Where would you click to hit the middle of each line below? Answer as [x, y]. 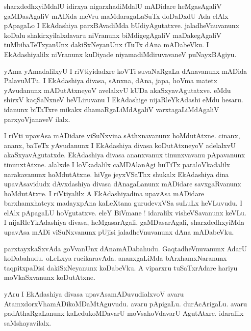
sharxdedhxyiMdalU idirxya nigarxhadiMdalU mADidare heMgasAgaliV [113, 6]
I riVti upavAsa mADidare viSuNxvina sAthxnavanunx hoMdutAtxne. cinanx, [122, 135]
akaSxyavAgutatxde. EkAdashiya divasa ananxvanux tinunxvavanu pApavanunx [125, 155]
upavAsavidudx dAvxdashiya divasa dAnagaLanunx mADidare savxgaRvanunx [123, 184]
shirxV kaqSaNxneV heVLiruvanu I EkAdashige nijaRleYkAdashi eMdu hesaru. [124, 100]
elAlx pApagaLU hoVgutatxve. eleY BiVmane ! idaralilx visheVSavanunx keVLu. [125, 212]
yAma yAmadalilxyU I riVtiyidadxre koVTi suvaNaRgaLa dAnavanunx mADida [125, 71]
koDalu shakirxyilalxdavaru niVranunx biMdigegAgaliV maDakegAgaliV [113, 35]
